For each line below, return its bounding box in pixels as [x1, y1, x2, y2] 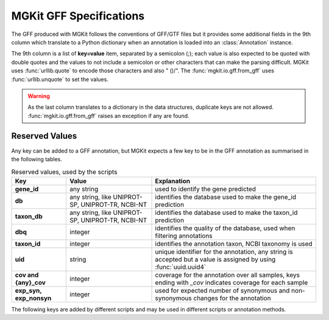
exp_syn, [15, 286, 42, 294]
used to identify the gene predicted [155, 184, 256, 193]
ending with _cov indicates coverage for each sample [155, 278, 308, 287]
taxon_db [15, 212, 43, 220]
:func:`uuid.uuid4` [155, 262, 207, 271]
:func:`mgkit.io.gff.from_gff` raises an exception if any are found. [27, 112, 189, 119]
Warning [27, 92, 50, 100]
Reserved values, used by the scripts [11, 167, 118, 176]
